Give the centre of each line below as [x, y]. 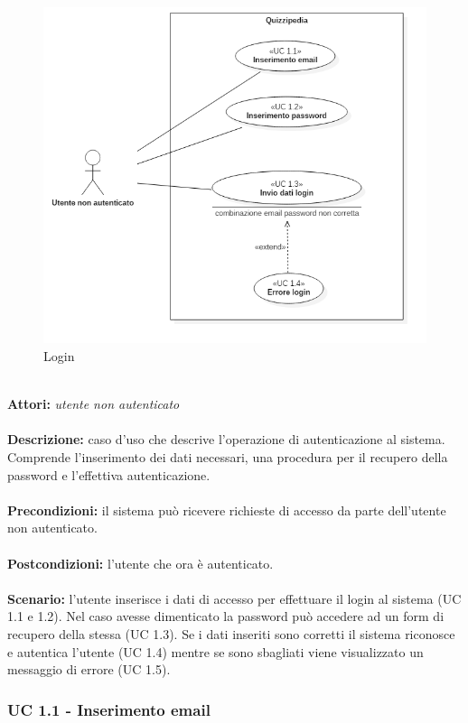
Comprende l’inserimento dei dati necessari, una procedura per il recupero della [228, 457]
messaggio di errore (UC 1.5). [89, 669]
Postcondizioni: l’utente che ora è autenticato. [140, 563]
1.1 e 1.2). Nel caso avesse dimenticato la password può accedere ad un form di [226, 616]
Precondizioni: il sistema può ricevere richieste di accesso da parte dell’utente [227, 510]
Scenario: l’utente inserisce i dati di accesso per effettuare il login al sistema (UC [234, 598]
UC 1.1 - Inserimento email [109, 709]
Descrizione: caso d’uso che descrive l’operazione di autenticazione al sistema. [226, 439]
